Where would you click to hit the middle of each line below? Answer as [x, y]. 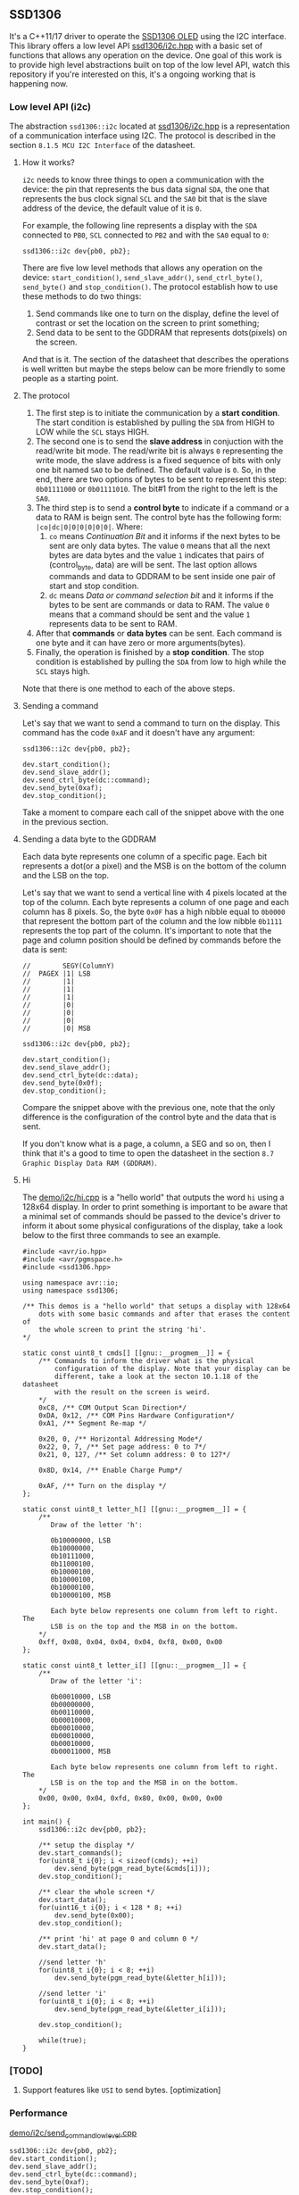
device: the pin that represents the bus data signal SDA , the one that [145, 189]
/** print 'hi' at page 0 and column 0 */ [119, 1939]
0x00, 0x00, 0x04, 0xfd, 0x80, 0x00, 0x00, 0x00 [131, 1798]
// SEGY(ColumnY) [68, 966]
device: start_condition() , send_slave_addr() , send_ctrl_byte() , [142, 278]
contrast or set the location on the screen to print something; [147, 323]
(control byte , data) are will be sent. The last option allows [153, 566]
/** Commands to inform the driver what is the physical [147, 1360]
